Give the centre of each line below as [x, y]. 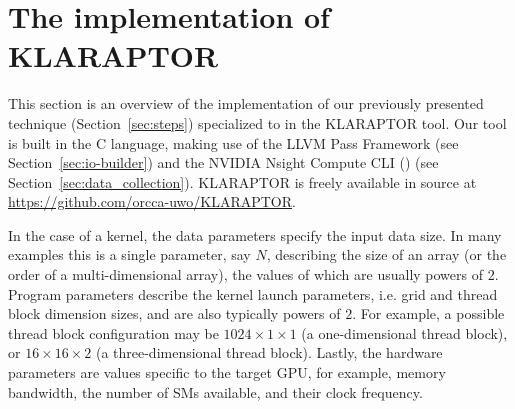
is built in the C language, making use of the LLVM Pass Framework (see [233, 142]
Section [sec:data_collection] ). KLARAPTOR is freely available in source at [242, 181]
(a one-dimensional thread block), [404, 332]
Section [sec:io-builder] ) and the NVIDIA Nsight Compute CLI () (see [223, 162]
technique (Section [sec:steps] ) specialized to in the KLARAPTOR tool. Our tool [257, 122]
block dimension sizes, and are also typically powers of [174, 313]
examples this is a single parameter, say [129, 254]
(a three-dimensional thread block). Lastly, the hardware [269, 352]
